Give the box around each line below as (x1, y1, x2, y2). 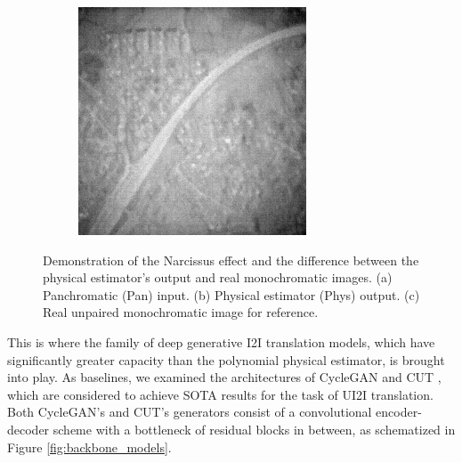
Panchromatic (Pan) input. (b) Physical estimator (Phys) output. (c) (43, 285, 420, 304)
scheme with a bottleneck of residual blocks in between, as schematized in (53, 419, 456, 438)
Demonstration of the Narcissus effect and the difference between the (43, 250, 419, 269)
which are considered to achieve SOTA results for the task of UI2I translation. (7, 385, 434, 403)
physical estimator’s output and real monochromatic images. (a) (43, 268, 393, 287)
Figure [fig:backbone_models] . (7, 437, 172, 456)
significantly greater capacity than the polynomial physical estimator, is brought (7, 350, 445, 369)
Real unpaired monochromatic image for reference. (43, 303, 319, 321)
